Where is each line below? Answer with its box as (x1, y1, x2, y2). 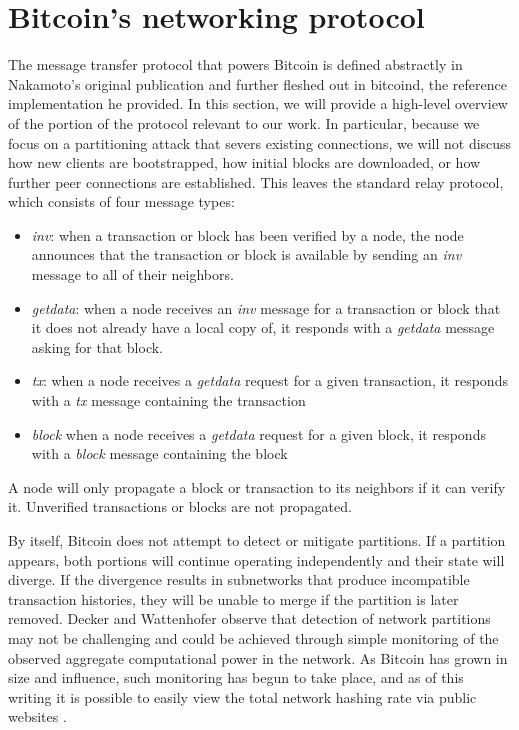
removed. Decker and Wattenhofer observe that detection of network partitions (8, 608, 491, 629)
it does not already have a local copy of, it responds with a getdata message (31, 317, 495, 338)
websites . (8, 706, 67, 727)
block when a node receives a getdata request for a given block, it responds (31, 423, 486, 444)
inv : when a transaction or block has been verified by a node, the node (31, 224, 464, 245)
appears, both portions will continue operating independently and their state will (8, 549, 505, 570)
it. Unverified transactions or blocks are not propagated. (8, 496, 352, 517)
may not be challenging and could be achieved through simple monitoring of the (8, 627, 499, 648)
